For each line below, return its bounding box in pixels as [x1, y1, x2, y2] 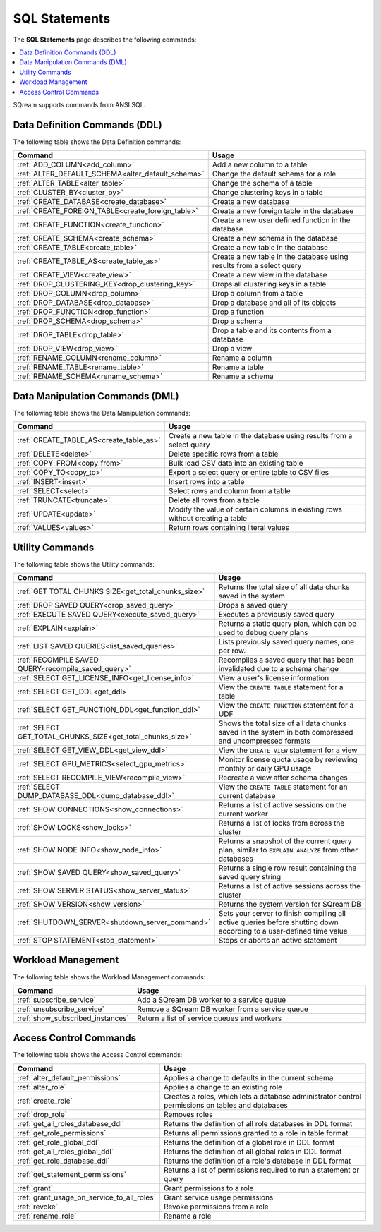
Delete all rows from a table [168, 495, 260, 505]
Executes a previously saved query [218, 610, 335, 619]
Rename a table [212, 362, 265, 372]
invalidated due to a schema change [218, 664, 339, 673]
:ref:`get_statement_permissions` [17, 1169, 127, 1179]
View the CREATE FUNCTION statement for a [218, 701, 354, 710]
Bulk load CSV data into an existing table [168, 459, 303, 469]
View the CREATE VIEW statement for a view [218, 745, 358, 755]
